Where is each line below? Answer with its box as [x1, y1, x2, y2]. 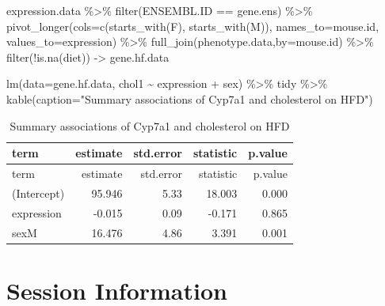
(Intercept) [12, 184, 65, 201]
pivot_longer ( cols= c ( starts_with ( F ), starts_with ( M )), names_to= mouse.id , [6, 17, 379, 34]
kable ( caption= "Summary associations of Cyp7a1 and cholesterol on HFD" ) [6, 90, 373, 107]
